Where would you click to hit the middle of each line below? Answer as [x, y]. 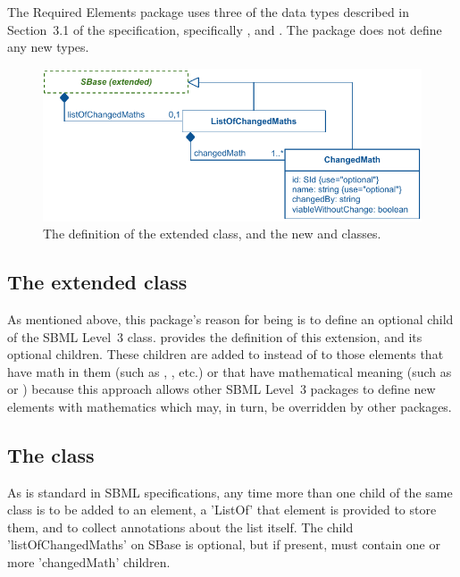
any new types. [48, 47]
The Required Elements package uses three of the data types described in [209, 12]
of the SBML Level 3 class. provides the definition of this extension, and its [215, 336]
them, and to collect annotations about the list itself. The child [180, 527]
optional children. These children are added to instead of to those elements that [226, 354]
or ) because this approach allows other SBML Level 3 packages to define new [222, 389]
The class [51, 454]
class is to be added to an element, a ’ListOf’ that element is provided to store [222, 510]
